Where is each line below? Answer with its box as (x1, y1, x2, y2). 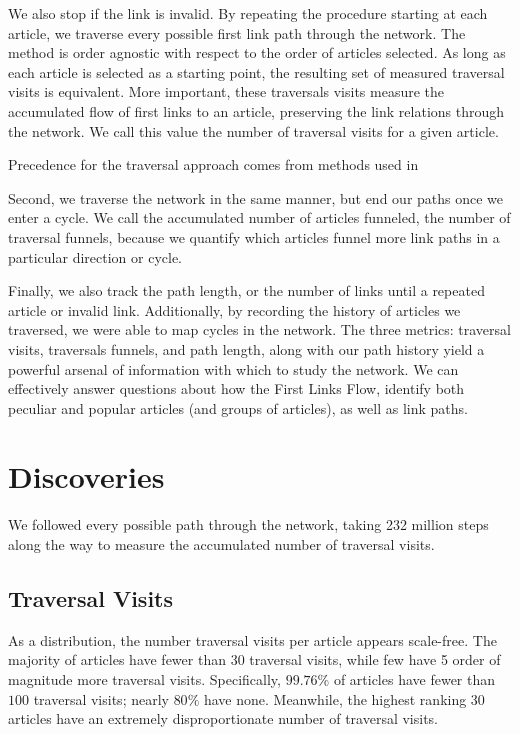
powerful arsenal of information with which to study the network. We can (8, 358, 459, 379)
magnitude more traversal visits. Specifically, (8, 668, 281, 689)
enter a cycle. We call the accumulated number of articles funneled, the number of (8, 207, 511, 228)
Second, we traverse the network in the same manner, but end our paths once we (8, 187, 504, 208)
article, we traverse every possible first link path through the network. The (8, 22, 466, 43)
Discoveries (8, 456, 165, 497)
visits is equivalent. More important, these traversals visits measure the (8, 81, 445, 102)
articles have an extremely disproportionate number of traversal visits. (8, 708, 438, 729)
